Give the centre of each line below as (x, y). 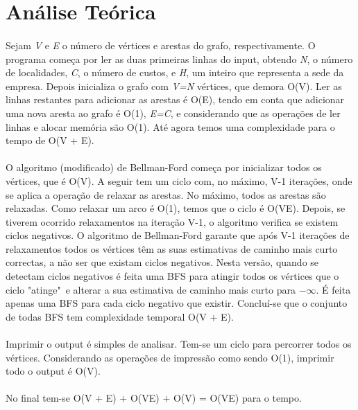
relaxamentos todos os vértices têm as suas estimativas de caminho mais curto (172, 248)
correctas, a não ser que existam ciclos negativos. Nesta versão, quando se (162, 262)
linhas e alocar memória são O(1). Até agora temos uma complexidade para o (170, 126)
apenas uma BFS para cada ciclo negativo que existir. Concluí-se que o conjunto (177, 303)
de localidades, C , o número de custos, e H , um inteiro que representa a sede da (175, 72)
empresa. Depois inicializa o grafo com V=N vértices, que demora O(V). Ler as (174, 86)
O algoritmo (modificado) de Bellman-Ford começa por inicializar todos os (164, 167)
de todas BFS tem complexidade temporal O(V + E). (120, 316)
